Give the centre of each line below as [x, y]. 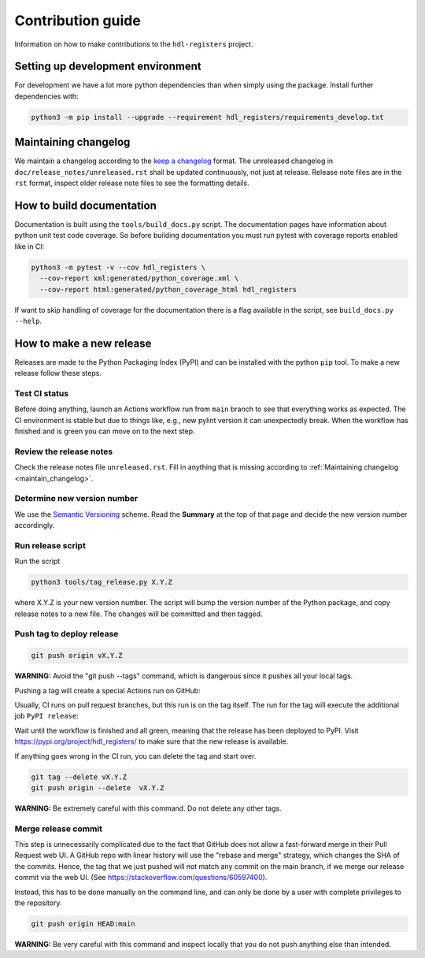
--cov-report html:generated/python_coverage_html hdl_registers [168, 289]
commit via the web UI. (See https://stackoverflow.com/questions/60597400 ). [141, 878]
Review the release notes [64, 451]
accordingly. [35, 525]
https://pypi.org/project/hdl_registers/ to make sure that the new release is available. [152, 741]
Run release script [50, 545]
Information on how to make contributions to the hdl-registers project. [134, 44]
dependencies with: [46, 96]
